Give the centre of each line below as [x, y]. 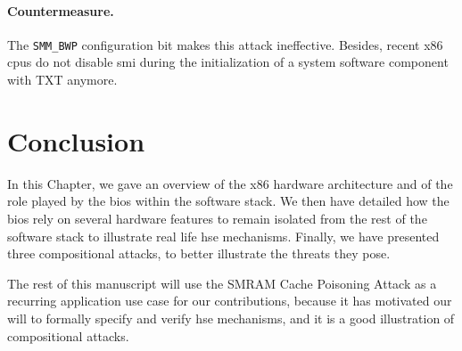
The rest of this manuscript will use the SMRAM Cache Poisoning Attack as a [222, 283]
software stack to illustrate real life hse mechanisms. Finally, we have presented [223, 236]
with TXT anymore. [62, 80]
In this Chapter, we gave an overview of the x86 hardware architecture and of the [230, 183]
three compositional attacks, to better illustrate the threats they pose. [199, 253]
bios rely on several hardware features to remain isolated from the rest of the [217, 218]
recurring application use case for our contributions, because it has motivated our [230, 301]
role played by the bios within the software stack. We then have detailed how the [228, 201]
